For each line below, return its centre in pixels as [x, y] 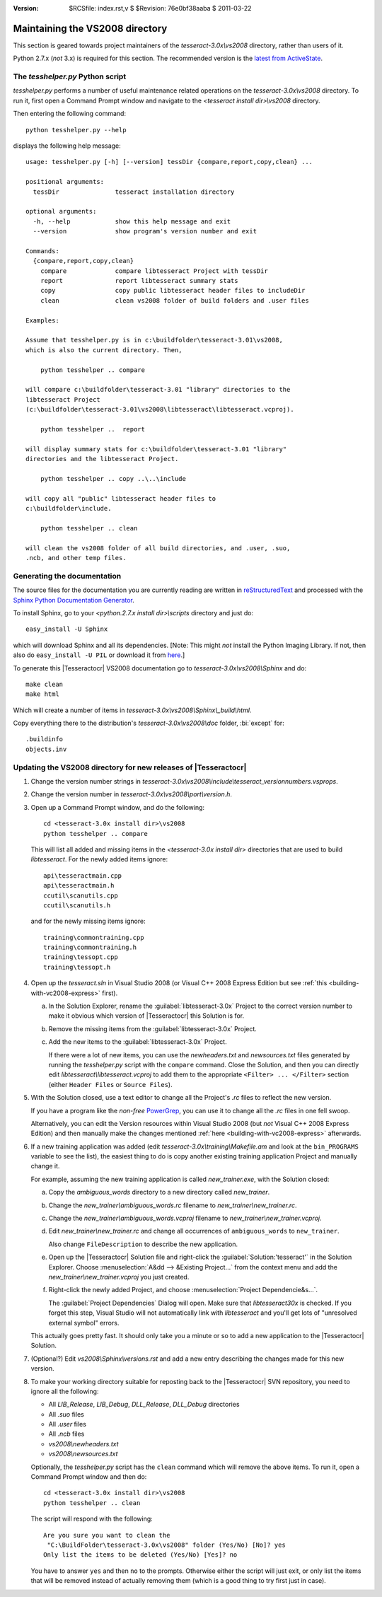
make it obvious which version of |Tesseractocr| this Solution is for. [146, 1016]
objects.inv [46, 749]
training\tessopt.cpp [81, 957]
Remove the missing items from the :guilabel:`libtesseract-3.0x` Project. [153, 1028]
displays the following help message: [67, 146]
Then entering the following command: [70, 114]
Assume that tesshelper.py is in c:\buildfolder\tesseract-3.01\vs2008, [154, 340]
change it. [45, 1166]
